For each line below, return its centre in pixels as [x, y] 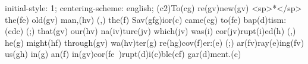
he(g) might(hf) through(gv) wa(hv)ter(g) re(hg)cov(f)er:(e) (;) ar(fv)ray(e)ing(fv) [155, 42]
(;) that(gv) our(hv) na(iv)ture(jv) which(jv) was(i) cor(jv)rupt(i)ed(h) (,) [161, 31]
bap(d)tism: [265, 19]
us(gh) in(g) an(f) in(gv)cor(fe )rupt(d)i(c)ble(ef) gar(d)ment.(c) [123, 54]
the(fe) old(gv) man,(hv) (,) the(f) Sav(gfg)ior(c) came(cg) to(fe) [123, 19]
